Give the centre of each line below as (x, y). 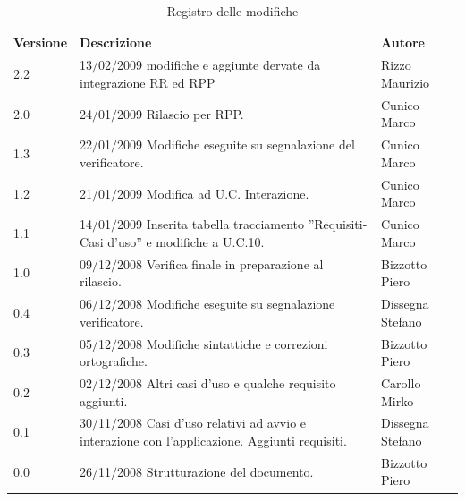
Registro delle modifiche (232, 11)
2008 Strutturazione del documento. (216, 471)
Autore (403, 42)
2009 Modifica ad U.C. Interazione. (213, 193)
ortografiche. (114, 361)
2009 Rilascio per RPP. (181, 113)
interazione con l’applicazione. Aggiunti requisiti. (213, 440)
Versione (41, 42)
